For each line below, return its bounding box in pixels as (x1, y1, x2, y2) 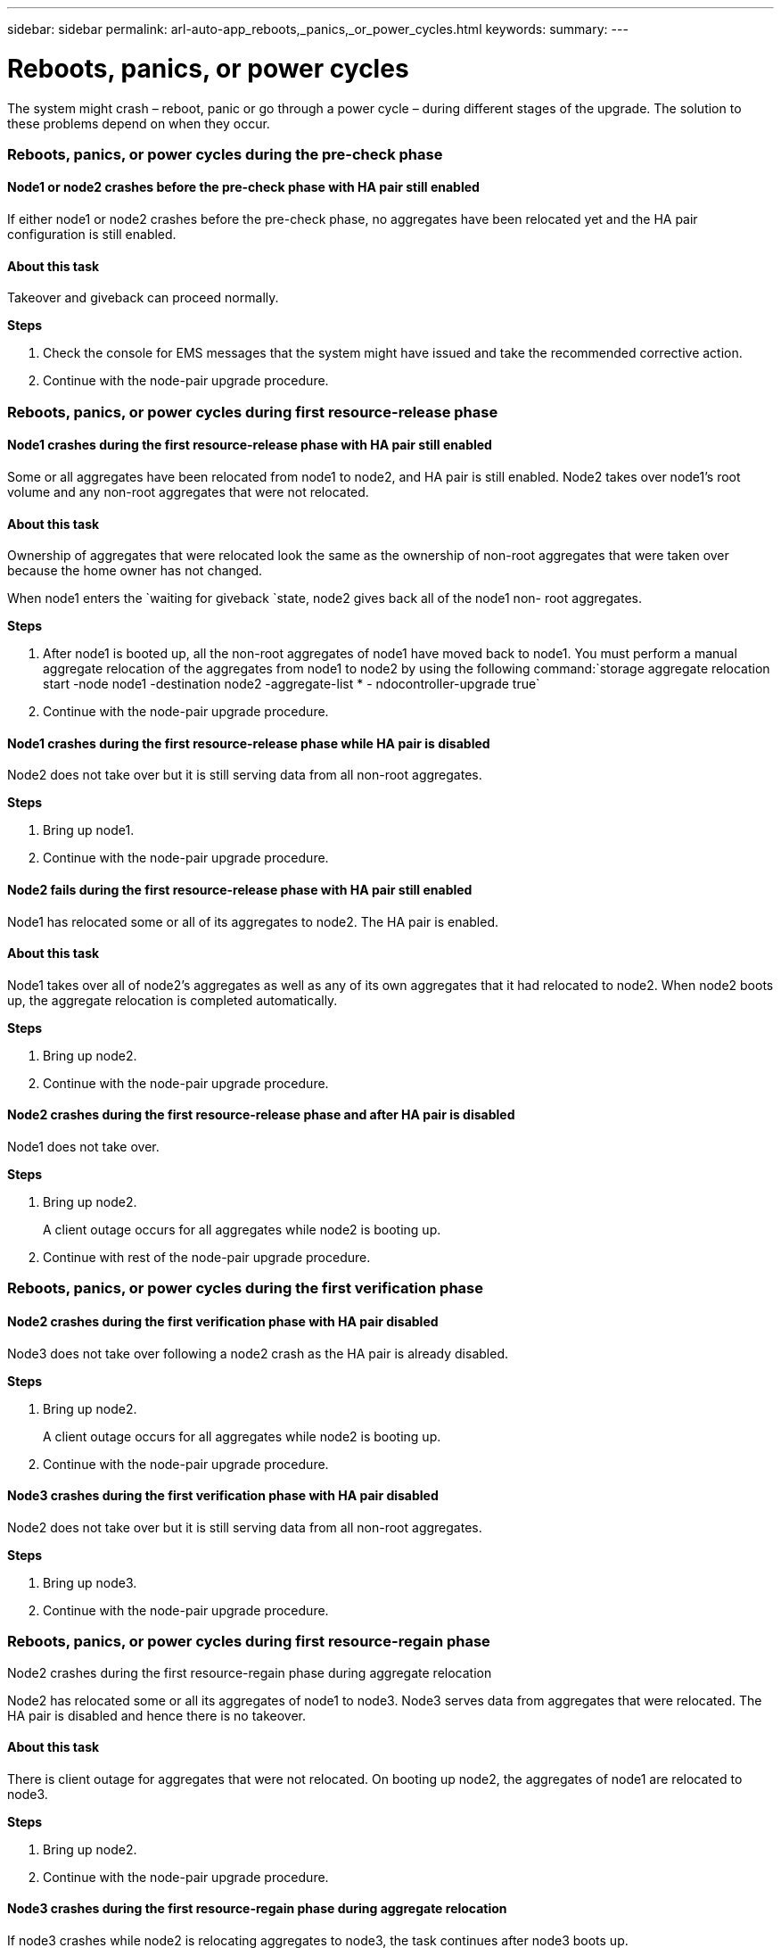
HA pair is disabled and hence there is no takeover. (7, 1707, 307, 1723)
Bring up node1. (43, 822, 135, 838)
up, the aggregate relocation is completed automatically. (7, 992, 338, 1008)
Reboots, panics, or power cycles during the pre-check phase (7, 144, 443, 163)
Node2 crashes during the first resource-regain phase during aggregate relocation (7, 1664, 492, 1680)
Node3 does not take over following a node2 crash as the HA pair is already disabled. (7, 1345, 508, 1361)
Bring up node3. (43, 1574, 137, 1590)
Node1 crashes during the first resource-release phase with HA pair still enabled (7, 437, 492, 453)
